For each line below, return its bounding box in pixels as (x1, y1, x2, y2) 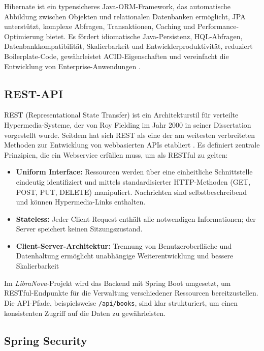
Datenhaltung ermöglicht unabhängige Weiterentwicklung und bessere (16, 250, 234, 261)
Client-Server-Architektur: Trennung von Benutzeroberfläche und (16, 240, 232, 251)
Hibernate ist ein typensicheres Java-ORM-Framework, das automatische (4, 1, 230, 11)
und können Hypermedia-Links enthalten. (16, 196, 146, 207)
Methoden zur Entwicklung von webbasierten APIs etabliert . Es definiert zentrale (4, 139, 260, 150)
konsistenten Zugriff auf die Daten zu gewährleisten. (4, 307, 166, 318)
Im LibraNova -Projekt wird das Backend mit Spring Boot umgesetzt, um (4, 277, 231, 288)
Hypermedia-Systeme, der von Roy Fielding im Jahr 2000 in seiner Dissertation (4, 119, 251, 130)
